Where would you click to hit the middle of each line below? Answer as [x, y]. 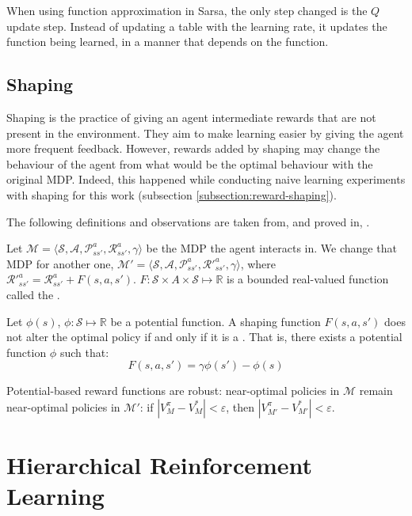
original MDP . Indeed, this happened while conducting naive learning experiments [206, 179]
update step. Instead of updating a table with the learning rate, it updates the [197, 26]
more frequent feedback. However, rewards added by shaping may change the [193, 148]
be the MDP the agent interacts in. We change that [271, 248]
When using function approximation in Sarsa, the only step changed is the [187, 10]
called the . [33, 294]
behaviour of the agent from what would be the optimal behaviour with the [190, 163]
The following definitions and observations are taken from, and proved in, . [188, 221]
